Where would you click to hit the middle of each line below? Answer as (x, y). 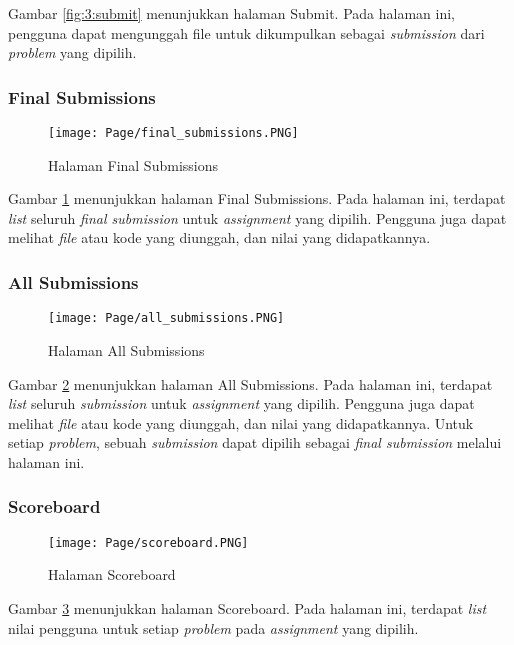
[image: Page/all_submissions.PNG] (166, 318)
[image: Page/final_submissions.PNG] (173, 133)
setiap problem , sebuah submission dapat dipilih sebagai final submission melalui (255, 442)
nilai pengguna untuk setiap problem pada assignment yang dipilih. (213, 627)
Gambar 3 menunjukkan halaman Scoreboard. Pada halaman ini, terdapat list (247, 607)
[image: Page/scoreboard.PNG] (148, 542)
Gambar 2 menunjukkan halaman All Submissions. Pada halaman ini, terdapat (250, 383)
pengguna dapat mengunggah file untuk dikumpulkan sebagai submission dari (246, 32)
